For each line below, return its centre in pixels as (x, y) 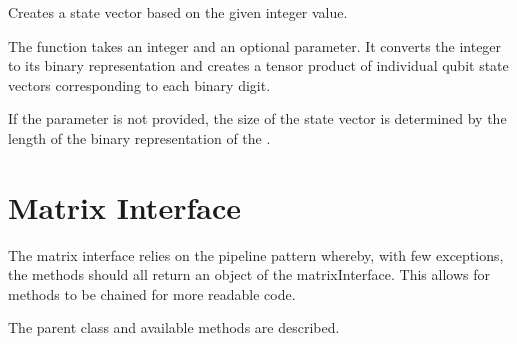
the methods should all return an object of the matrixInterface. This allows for (249, 274)
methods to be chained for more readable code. (152, 293)
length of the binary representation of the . (139, 137)
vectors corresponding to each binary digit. (139, 84)
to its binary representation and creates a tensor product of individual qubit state (258, 65)
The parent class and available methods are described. (174, 327)
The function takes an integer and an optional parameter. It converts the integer (255, 45)
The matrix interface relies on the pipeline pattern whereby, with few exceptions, (256, 254)
